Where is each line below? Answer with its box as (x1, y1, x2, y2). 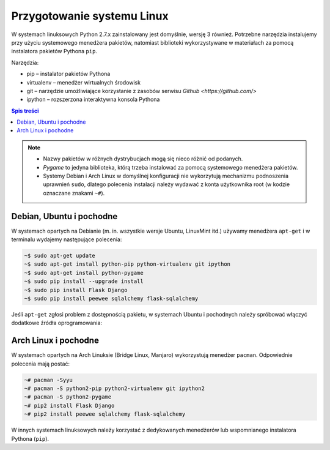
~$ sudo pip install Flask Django (24, 287, 128, 293)
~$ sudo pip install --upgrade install (24, 278, 144, 285)
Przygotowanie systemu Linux (11, 9, 169, 23)
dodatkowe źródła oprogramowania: (11, 319, 103, 327)
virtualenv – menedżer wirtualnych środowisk (26, 78, 141, 86)
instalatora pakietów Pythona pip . (11, 48, 98, 55)
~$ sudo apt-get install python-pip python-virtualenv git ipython (24, 261, 231, 268)
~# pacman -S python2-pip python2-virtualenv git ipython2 (24, 385, 205, 392)
